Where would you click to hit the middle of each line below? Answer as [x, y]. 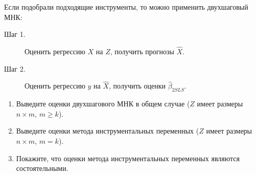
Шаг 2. [15, 68]
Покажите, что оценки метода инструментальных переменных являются [128, 158]
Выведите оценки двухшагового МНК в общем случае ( [103, 104]
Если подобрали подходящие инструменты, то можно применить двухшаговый [126, 7]
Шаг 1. [15, 34]
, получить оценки [137, 86]
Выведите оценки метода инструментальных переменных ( [108, 131]
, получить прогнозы [142, 51]
